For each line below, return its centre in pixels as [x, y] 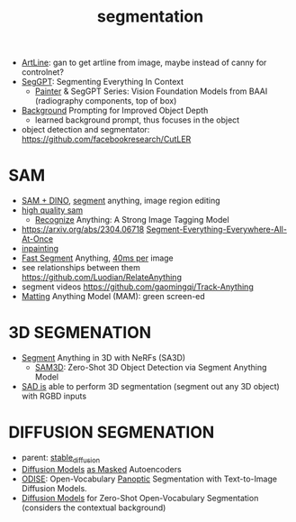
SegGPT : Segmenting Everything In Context [102, 82]
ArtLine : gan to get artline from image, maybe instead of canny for [144, 63]
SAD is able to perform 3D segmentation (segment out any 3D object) [150, 387]
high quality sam [52, 210]
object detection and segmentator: [85, 130]
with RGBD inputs [54, 396]
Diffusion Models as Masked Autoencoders [101, 469]
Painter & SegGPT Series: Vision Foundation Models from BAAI [151, 91]
